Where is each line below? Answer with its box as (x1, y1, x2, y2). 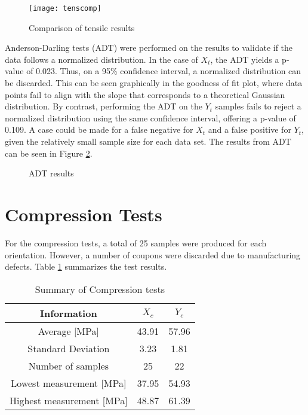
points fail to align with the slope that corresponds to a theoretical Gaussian (5, 88, 285, 100)
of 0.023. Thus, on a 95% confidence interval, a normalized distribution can (26, 65, 301, 77)
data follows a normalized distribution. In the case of (5, 53, 198, 65)
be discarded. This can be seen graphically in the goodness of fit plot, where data (5, 77, 303, 89)
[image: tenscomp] (29, 4, 101, 13)
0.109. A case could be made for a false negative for (5, 123, 193, 136)
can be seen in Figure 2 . (5, 147, 93, 159)
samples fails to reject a (215, 100, 301, 112)
